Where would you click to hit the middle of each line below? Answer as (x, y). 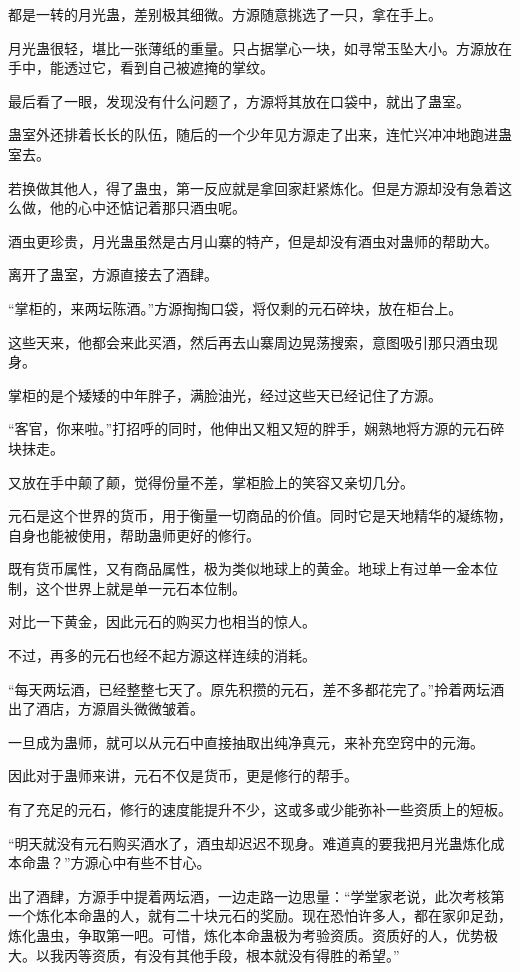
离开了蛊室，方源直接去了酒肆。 (113, 274)
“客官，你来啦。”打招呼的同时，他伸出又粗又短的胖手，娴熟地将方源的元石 (249, 428)
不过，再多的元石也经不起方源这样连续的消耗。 (162, 655)
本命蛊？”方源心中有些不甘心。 (109, 862)
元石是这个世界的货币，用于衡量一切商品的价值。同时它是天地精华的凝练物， (260, 515)
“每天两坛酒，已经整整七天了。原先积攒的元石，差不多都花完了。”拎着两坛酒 (256, 688)
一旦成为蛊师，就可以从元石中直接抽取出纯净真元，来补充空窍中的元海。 (246, 741)
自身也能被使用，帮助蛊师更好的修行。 (134, 534)
